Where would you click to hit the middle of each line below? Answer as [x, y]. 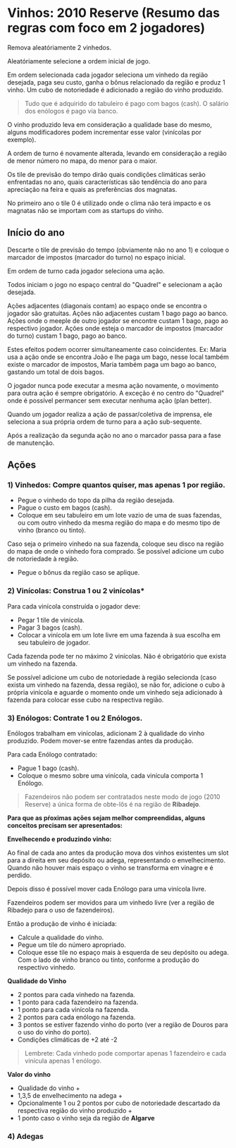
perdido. [19, 875]
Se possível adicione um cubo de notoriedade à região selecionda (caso [112, 677]
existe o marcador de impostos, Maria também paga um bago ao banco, [112, 364]
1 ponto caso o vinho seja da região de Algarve [86, 1118]
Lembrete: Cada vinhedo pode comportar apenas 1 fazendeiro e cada [125, 1054]
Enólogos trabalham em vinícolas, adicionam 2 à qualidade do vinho [106, 733]
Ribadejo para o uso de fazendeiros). [61, 910]
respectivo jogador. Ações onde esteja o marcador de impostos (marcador [116, 328]
